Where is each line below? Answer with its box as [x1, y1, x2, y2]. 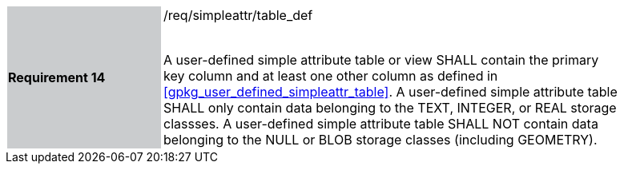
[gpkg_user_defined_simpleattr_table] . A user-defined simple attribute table [163, 84, 618, 100]
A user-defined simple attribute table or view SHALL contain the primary [163, 52, 599, 68]
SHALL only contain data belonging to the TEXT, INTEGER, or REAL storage [163, 100, 617, 116]
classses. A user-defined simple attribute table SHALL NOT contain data [163, 116, 598, 132]
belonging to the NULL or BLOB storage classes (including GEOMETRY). [163, 132, 598, 148]
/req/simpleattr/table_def [163, 7, 313, 23]
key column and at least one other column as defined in [163, 68, 498, 84]
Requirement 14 [8, 69, 106, 85]
